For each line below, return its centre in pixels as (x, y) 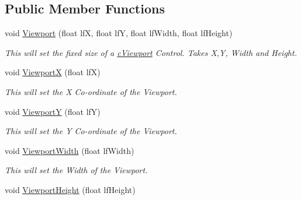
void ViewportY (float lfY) (53, 111)
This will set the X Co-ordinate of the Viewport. (91, 91)
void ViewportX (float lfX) (53, 72)
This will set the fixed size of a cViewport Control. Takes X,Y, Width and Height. (151, 52)
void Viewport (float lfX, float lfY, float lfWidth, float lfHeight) (119, 33)
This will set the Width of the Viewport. (76, 170)
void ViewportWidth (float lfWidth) (70, 150)
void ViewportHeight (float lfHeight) (70, 189)
